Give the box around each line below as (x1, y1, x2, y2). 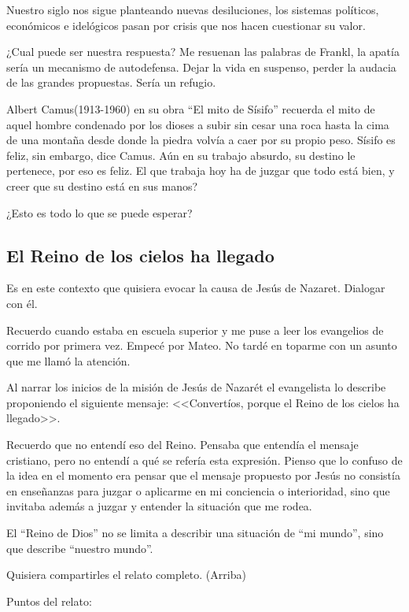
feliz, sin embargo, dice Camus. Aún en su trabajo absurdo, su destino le (6, 147, 356, 163)
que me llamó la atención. (6, 352, 131, 369)
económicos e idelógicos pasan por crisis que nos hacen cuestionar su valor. (6, 17, 366, 33)
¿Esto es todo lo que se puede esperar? (6, 204, 193, 221)
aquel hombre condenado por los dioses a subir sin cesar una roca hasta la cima (6, 116, 389, 132)
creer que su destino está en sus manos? (6, 177, 198, 194)
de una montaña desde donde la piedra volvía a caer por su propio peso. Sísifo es (6, 132, 396, 148)
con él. (6, 295, 38, 311)
